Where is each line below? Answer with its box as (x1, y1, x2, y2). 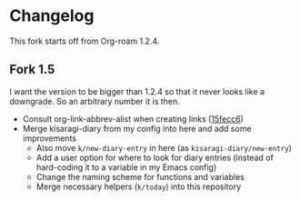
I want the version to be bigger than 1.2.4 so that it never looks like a (9, 85, 265, 96)
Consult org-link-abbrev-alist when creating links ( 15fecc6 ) (22, 113, 244, 124)
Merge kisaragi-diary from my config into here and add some (22, 123, 252, 134)
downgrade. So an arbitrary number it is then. (9, 95, 180, 106)
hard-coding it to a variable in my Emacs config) (35, 161, 217, 173)
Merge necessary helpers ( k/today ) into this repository (35, 181, 242, 192)
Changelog (9, 5, 95, 26)
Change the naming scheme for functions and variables (35, 171, 245, 182)
